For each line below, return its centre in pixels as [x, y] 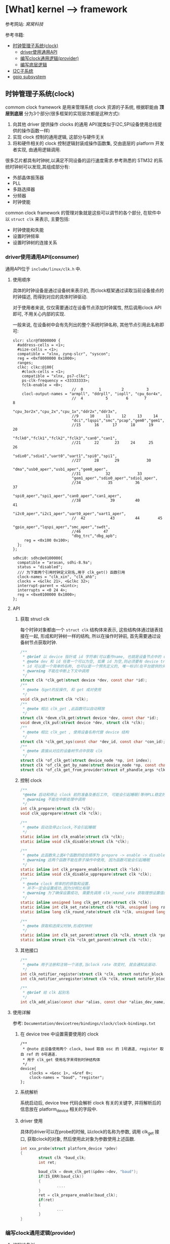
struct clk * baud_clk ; [62, 1158]
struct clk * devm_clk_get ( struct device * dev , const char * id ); [89, 718]
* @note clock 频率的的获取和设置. [57, 884]
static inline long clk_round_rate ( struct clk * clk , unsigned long [93, 912]
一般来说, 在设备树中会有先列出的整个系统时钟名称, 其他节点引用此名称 [86, 325]
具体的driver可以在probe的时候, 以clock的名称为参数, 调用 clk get [87, 1132]
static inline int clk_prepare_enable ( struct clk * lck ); [81, 869]
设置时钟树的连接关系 [35, 243]
